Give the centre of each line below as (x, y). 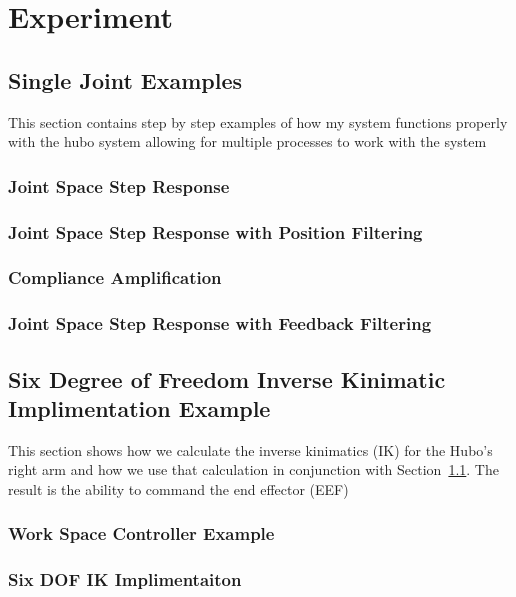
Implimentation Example (139, 407)
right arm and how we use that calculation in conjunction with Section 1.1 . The (253, 469)
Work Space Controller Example (141, 533)
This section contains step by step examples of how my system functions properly (258, 121)
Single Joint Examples (125, 79)
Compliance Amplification (115, 277)
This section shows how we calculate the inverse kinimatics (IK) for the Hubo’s (250, 449)
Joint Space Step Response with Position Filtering (215, 231)
